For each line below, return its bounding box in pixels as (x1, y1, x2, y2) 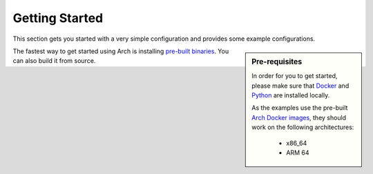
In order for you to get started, (251, 72, 338, 80)
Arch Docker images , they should (251, 113, 347, 122)
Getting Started (12, 10, 104, 26)
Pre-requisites (251, 57, 303, 66)
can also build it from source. (12, 57, 96, 65)
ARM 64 (286, 148, 309, 157)
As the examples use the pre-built (251, 104, 348, 112)
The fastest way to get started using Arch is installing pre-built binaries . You (12, 47, 229, 55)
